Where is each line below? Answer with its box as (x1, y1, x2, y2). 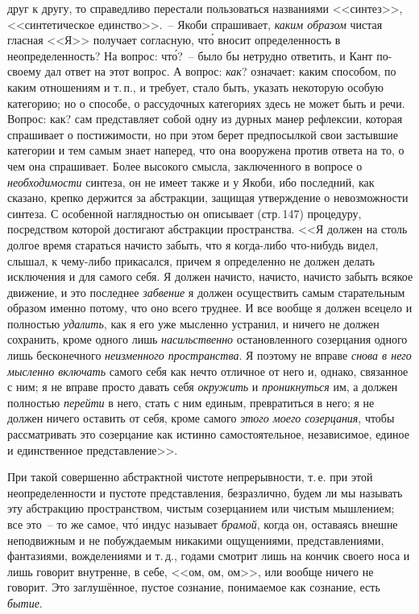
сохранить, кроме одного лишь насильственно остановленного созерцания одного (7, 331, 408, 348)
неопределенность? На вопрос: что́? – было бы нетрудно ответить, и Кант (7, 47, 373, 64)
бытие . (7, 594, 43, 611)
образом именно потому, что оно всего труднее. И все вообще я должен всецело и (7, 299, 413, 316)
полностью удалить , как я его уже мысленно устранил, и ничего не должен (7, 315, 380, 332)
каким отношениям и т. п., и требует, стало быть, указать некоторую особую (7, 78, 384, 95)
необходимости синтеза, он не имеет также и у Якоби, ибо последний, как (7, 173, 375, 190)
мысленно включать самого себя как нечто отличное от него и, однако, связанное (7, 362, 409, 379)
